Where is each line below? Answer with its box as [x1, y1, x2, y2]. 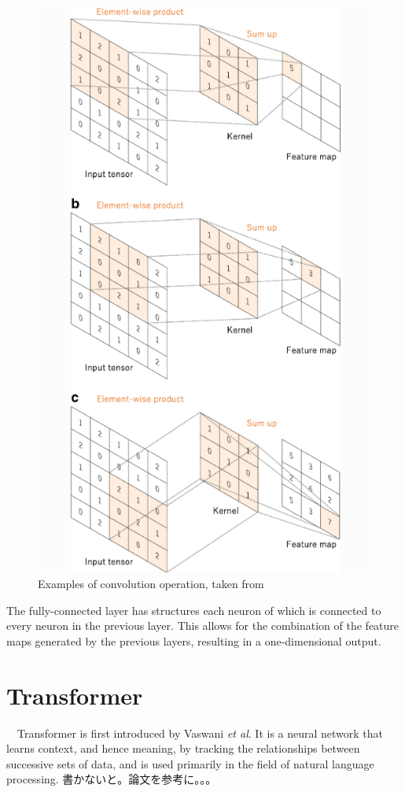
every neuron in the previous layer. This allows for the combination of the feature [6, 617, 399, 634]
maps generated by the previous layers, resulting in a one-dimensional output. [6, 632, 381, 649]
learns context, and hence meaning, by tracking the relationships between [6, 740, 360, 757]
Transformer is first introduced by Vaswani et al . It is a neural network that [17, 724, 384, 741]
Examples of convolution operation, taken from [38, 575, 264, 592]
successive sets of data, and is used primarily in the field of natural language [6, 755, 374, 772]
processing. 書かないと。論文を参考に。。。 [6, 771, 217, 787]
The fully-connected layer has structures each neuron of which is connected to [6, 601, 381, 618]
